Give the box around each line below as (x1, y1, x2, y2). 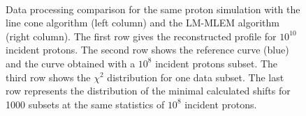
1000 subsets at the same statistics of (6, 97, 165, 111)
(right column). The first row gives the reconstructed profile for (6, 28, 277, 43)
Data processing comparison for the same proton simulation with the (6, 1, 300, 16)
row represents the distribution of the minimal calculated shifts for (6, 83, 291, 98)
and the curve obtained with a (6, 56, 136, 70)
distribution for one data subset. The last (107, 69, 284, 84)
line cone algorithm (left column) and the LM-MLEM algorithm (6, 15, 279, 30)
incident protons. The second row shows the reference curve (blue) (6, 42, 289, 57)
